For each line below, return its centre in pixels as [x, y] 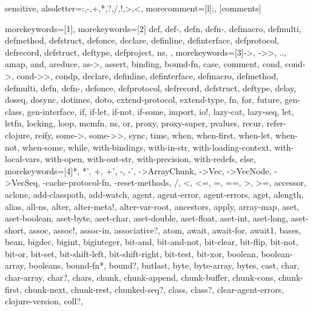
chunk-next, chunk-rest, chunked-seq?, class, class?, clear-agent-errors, [154, 289]
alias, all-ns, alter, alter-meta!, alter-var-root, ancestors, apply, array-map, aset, [152, 206]
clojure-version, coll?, [44, 301]
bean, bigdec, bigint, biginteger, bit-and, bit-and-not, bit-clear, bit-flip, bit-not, [152, 242]
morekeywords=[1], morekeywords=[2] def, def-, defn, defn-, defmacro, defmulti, [153, 28]
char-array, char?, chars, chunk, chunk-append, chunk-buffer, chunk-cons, [140, 277]
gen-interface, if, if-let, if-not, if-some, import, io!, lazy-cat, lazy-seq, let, [160, 111]
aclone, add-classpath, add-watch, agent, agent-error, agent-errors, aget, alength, [154, 194]
